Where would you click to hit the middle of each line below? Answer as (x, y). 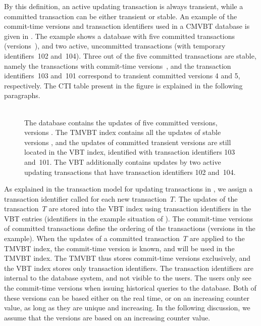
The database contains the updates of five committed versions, (121, 122)
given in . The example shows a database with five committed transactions (119, 36)
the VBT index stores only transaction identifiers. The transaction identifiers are (129, 268)
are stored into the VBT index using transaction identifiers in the (150, 208)
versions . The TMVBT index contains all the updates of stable (123, 132)
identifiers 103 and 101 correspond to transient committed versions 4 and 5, (122, 76)
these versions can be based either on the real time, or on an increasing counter (127, 297)
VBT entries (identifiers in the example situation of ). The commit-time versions (128, 218)
